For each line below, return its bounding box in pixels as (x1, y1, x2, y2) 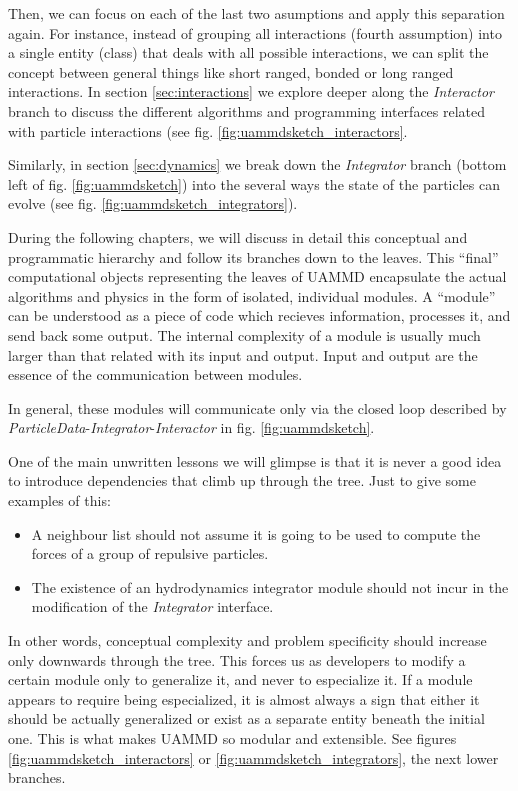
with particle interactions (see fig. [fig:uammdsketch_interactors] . (8, 120, 408, 141)
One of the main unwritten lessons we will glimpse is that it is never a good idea (8, 450, 502, 471)
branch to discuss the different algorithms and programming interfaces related (8, 100, 486, 121)
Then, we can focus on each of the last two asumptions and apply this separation (8, 3, 505, 23)
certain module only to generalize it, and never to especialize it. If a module (8, 669, 473, 690)
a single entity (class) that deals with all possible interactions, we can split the (8, 42, 489, 63)
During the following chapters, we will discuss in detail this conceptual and (8, 226, 468, 247)
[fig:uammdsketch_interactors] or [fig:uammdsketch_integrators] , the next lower (8, 747, 499, 768)
